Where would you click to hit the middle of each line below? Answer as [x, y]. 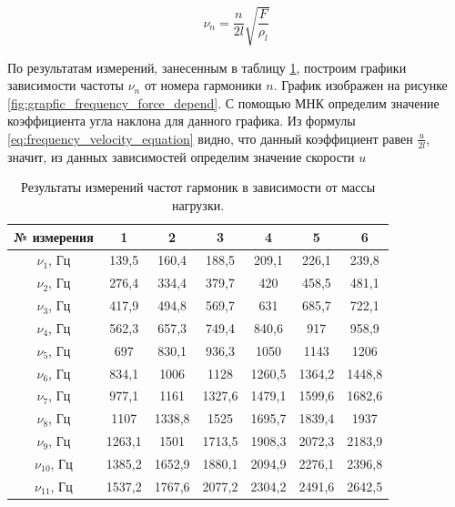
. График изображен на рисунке [360, 85]
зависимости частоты [66, 85]
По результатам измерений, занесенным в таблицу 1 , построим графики [207, 67]
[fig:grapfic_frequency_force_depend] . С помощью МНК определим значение [223, 102]
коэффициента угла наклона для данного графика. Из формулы [182, 121]
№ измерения [54, 236]
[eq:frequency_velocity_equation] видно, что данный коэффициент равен [210, 138]
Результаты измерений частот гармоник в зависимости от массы [198, 187]
